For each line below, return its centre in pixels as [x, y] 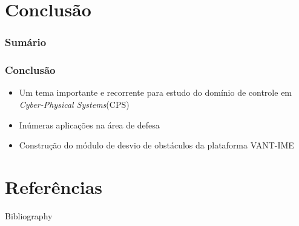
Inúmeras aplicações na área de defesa [89, 125]
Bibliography [29, 215]
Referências [54, 187]
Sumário [26, 42]
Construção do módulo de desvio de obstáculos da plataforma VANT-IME [156, 145]
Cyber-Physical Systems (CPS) [74, 105]
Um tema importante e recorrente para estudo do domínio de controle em [156, 92]
